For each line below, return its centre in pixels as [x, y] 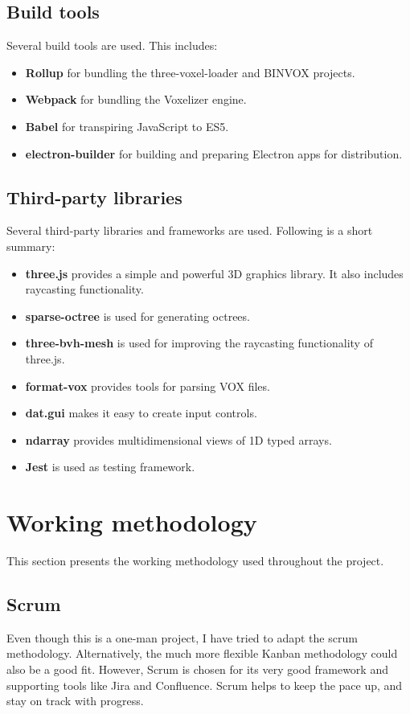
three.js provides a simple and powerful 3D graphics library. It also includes [214, 273]
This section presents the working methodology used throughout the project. [195, 561]
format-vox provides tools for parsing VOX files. [148, 386]
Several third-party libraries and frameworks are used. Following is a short [190, 230]
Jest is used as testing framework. [110, 467]
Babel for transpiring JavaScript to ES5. [127, 126]
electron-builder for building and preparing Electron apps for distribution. [214, 153]
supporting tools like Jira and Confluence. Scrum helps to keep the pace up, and [205, 685]
